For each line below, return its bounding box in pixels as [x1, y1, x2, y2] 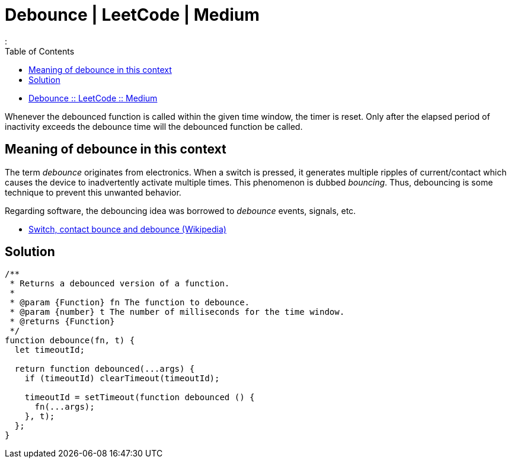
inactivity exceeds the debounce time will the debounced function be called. [5, 121, 303, 132]
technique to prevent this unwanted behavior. [5, 187, 181, 197]
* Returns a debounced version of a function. [9, 279, 230, 289]
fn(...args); [34, 402, 95, 412]
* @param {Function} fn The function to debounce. [9, 298, 250, 308]
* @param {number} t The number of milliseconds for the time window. [9, 307, 345, 317]
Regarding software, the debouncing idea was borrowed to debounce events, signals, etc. [5, 205, 356, 216]
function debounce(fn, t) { [5, 336, 135, 346]
